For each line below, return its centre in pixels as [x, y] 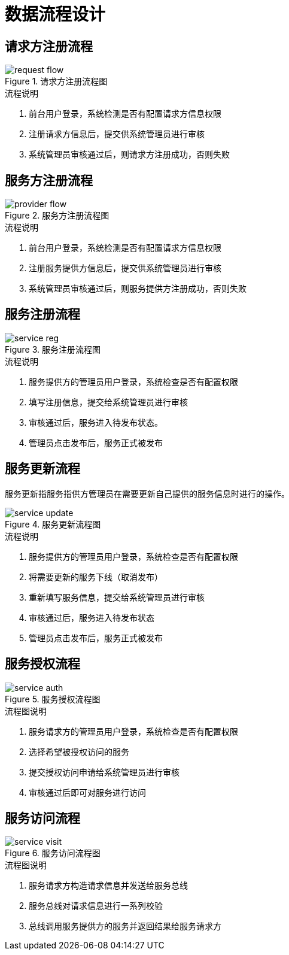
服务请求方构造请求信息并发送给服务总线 [108, 886]
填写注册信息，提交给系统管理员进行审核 [108, 402]
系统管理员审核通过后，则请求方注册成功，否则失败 [129, 154]
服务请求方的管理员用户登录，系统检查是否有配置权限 [133, 731]
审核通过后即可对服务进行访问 [87, 792]
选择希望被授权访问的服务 [79, 751]
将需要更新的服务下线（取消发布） [96, 577]
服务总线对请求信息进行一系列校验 [96, 906]
